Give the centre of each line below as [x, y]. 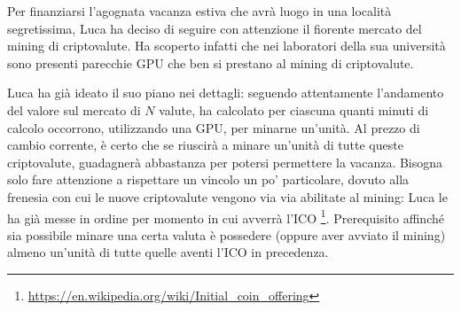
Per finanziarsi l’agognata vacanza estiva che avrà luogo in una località [199, 11]
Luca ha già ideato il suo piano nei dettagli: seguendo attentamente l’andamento [226, 93]
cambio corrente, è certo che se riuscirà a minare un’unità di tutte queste [205, 145]
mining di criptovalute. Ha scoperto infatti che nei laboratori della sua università [227, 46]
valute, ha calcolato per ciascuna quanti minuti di [294, 109]
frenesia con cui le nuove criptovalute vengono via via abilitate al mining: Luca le [227, 196]
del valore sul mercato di [74, 109]
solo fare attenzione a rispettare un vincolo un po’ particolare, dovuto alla [208, 179]
